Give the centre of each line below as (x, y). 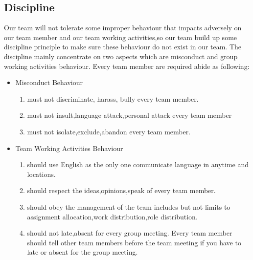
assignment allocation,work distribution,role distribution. (112, 216)
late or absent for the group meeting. (82, 252)
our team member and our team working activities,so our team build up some (121, 37)
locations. (41, 174)
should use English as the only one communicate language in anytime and (138, 164)
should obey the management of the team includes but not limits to (129, 206)
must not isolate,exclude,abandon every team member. (109, 131)
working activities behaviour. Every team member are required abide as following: (127, 66)
